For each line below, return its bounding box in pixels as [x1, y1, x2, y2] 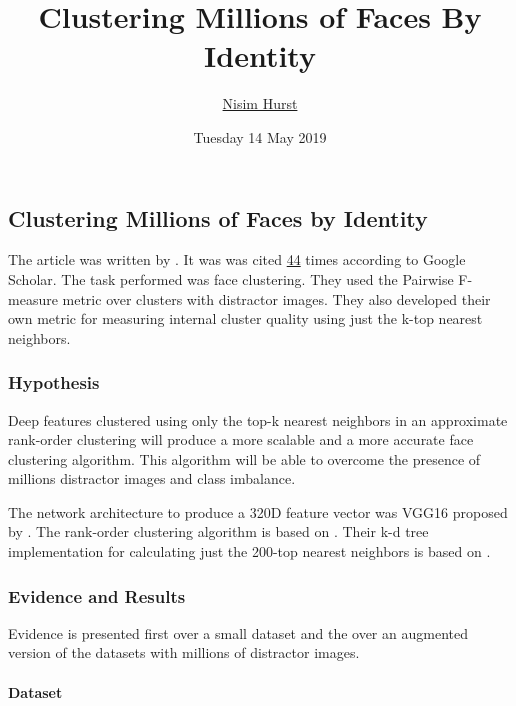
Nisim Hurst [222, 93, 298, 114]
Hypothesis [8, 370, 100, 395]
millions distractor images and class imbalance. [8, 468, 296, 489]
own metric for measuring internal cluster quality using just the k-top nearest [8, 308, 483, 329]
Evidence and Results [8, 583, 186, 608]
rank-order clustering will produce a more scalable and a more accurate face [8, 429, 474, 450]
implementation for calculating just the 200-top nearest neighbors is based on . [8, 541, 491, 562]
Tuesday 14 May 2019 [193, 126, 327, 147]
